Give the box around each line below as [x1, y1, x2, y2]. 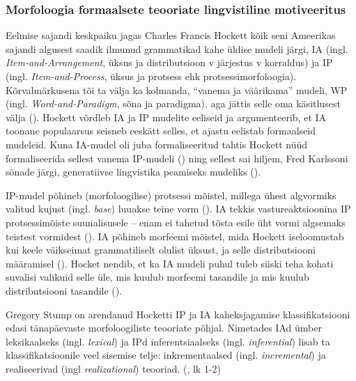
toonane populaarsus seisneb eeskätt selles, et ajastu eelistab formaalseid [6, 123, 316, 138]
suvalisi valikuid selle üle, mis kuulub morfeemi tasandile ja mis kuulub [6, 270, 309, 284]
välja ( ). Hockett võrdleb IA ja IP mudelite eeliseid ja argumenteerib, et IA [6, 109, 327, 124]
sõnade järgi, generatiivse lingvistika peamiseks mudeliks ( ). [6, 164, 261, 179]
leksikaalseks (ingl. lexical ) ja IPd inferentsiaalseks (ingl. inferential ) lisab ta [6, 334, 330, 348]
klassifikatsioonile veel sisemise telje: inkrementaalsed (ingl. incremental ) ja [6, 348, 326, 362]
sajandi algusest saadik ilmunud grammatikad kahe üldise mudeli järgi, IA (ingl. [6, 41, 348, 56]
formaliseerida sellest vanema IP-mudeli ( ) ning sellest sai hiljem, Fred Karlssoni [6, 150, 348, 165]
